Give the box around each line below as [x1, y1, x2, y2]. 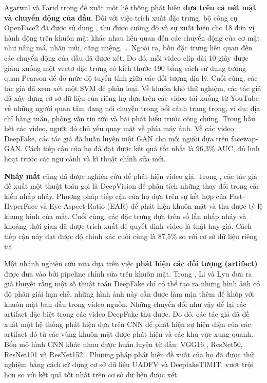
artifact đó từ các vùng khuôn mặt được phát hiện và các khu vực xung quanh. [4, 329, 254, 339]
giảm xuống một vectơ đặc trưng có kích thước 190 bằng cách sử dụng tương [4, 62, 246, 73]
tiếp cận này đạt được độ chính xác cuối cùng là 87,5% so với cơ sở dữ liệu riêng [4, 231, 257, 242]
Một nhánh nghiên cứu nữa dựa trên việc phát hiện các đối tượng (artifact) [4, 258, 258, 269]
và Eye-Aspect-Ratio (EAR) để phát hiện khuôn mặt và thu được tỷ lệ [40, 200, 263, 211]
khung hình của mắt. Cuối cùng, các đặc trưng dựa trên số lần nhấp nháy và [4, 210, 246, 221]
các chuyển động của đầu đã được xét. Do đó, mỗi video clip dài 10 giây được [4, 52, 249, 63]
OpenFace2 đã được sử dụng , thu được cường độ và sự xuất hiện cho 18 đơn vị [4, 22, 255, 33]
